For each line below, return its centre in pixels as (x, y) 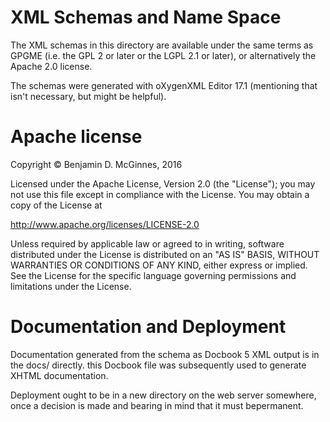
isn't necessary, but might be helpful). (88, 96)
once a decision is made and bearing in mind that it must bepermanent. (157, 405)
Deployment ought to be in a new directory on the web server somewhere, (163, 395)
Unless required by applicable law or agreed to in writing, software (147, 243)
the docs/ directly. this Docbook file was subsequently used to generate (158, 365)
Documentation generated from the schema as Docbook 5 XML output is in (165, 354)
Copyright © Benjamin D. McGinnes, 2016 (96, 164)
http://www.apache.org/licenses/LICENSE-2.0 (105, 224)
